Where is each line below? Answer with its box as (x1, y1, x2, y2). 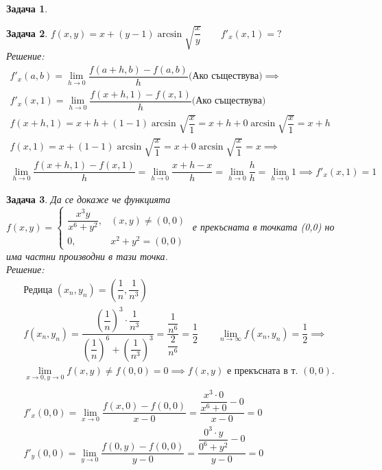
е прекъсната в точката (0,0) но (192, 219, 335, 233)
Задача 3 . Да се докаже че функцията (6, 192, 171, 207)
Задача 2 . (6, 25, 48, 40)
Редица (23, 285, 53, 295)
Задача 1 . (6, 1, 48, 15)
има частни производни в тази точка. (6, 248, 168, 263)
